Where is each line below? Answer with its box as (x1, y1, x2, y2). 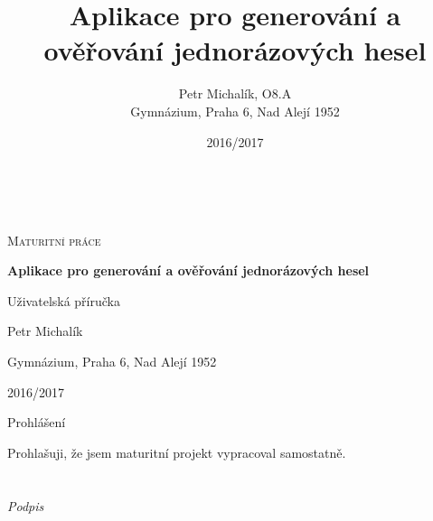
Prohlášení (7, 413, 66, 432)
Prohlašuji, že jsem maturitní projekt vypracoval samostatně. (7, 442, 346, 461)
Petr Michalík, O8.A (178, 84, 292, 103)
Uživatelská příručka (7, 291, 120, 310)
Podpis (7, 496, 44, 515)
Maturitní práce (7, 230, 101, 249)
